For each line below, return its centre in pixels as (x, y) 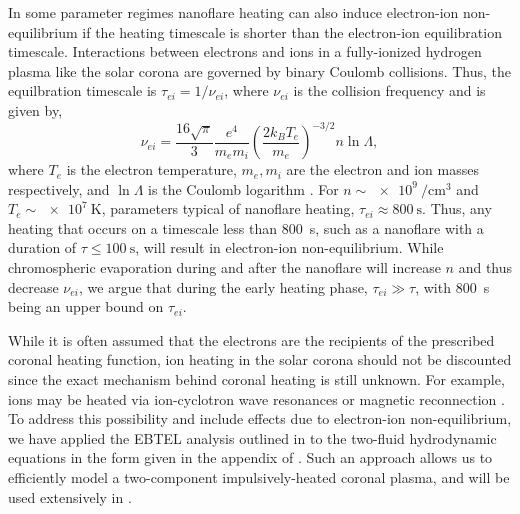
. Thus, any (457, 208)
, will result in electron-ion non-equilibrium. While (289, 247)
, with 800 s (452, 286)
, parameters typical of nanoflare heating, (228, 208)
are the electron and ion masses (382, 169)
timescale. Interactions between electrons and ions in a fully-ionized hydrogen (245, 51)
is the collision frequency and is (389, 90)
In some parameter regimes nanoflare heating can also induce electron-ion (233, 12)
